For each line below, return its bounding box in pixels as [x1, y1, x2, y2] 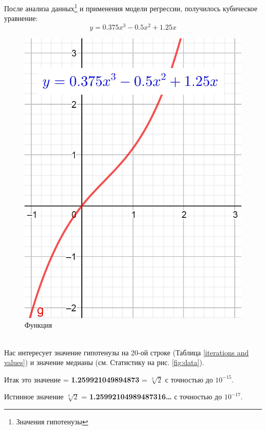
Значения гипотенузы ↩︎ [16, 416, 88, 426]
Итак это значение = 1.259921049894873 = [4, 374, 147, 384]
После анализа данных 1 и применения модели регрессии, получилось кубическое [4, 2, 257, 13]
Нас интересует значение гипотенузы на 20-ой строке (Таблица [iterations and [4, 347, 249, 357]
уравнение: [4, 13, 38, 24]
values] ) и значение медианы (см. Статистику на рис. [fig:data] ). [4, 357, 204, 368]
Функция [25, 320, 52, 330]
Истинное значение [4, 391, 64, 402]
